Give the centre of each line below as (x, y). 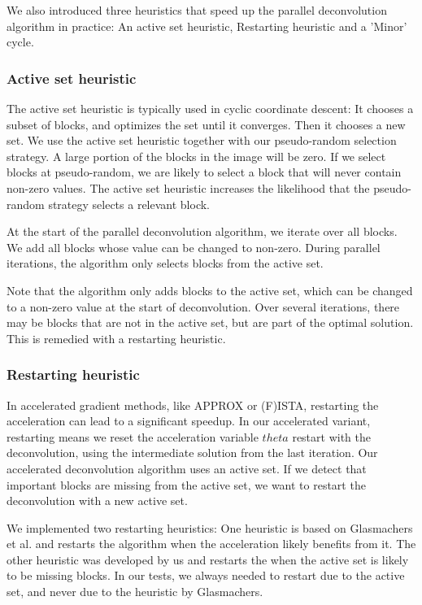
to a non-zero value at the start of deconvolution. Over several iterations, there (203, 306)
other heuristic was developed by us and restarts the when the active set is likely (208, 559)
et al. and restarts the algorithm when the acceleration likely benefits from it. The (211, 544)
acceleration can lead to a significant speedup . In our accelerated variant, (189, 421)
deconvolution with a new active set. (97, 501)
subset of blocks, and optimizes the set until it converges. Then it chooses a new (206, 124)
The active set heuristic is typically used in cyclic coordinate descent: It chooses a (210, 108)
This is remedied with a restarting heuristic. (116, 338)
